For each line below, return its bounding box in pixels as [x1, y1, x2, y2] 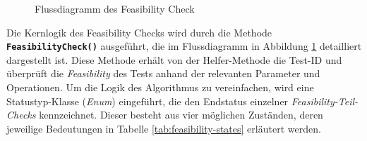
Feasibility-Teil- [291, 93, 359, 108]
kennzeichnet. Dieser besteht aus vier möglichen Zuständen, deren [39, 107, 323, 122]
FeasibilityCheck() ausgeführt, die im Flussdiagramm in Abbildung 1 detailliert [6, 39, 362, 53]
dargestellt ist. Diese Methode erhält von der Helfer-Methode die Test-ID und [6, 52, 342, 67]
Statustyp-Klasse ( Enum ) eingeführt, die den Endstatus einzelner [6, 93, 289, 108]
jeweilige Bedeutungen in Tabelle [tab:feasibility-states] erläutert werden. [6, 121, 321, 135]
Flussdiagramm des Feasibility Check [35, 1, 195, 15]
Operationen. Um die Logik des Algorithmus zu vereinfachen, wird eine [6, 80, 314, 95]
